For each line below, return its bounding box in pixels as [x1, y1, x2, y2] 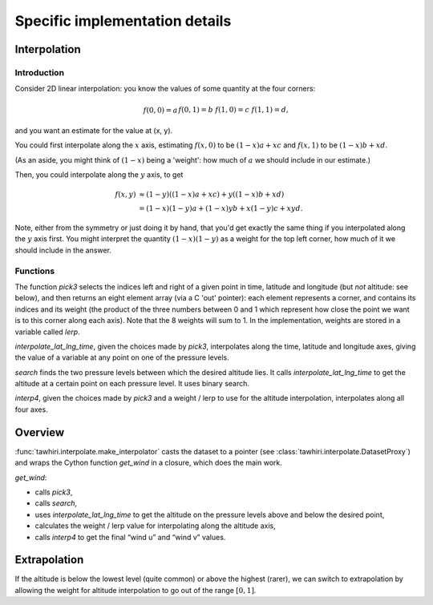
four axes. [14, 405, 48, 414]
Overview [14, 426, 65, 439]
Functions [14, 265, 55, 276]
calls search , [34, 498, 78, 508]
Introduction [14, 67, 64, 78]
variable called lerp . [14, 327, 80, 337]
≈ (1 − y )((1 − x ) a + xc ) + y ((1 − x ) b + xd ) [139, 190, 285, 200]
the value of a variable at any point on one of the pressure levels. [14, 353, 229, 362]
